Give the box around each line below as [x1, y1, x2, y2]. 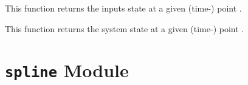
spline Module [5, 58, 129, 83]
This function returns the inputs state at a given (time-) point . [5, 2, 242, 14]
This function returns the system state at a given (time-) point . [5, 22, 244, 35]
